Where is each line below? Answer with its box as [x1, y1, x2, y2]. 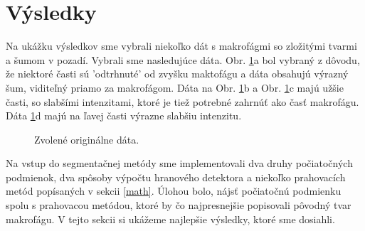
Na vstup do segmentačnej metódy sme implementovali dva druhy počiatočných [6, 156, 353, 171]
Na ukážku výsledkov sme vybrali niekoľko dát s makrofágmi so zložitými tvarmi [6, 38, 357, 53]
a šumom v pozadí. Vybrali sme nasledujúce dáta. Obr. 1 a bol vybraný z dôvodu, [6, 52, 360, 67]
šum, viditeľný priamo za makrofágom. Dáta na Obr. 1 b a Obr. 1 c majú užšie [6, 80, 344, 95]
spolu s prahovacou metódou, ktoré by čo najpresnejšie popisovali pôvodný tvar [6, 198, 351, 213]
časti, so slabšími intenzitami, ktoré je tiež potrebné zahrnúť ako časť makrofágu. [6, 94, 359, 109]
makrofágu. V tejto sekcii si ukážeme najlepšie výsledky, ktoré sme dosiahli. [6, 211, 335, 226]
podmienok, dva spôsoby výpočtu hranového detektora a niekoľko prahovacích [6, 169, 346, 184]
